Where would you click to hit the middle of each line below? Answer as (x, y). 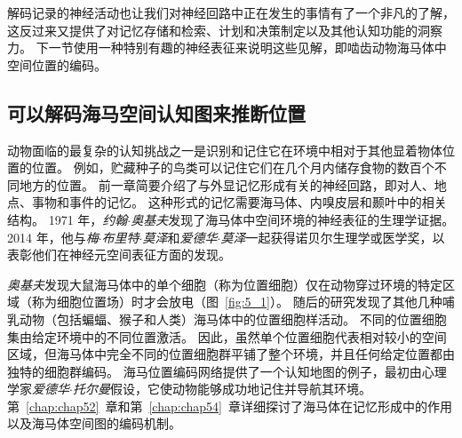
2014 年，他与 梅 (53, 237)
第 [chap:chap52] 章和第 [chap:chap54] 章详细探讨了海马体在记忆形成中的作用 (230, 406)
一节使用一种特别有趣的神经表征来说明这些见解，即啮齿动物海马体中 (247, 48)
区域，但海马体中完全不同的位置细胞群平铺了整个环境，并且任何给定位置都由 (231, 354)
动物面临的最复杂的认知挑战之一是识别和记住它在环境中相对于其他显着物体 (225, 150)
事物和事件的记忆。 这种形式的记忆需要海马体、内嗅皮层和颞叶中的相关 (239, 202)
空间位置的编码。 (57, 64)
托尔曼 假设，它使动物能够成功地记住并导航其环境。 (222, 389)
